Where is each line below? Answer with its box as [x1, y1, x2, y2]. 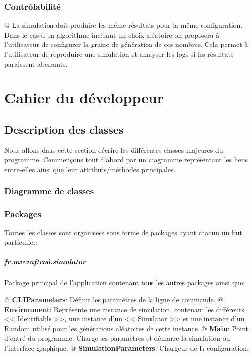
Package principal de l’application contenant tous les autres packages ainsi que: [4, 277, 245, 288]
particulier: [4, 237, 38, 247]
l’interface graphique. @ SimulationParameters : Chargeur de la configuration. [4, 342, 249, 353]
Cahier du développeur [4, 88, 164, 108]
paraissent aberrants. [4, 58, 68, 69]
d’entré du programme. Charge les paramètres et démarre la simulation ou [4, 333, 230, 343]
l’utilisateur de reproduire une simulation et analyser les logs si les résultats [4, 49, 234, 59]
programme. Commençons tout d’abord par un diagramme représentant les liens [4, 154, 248, 165]
